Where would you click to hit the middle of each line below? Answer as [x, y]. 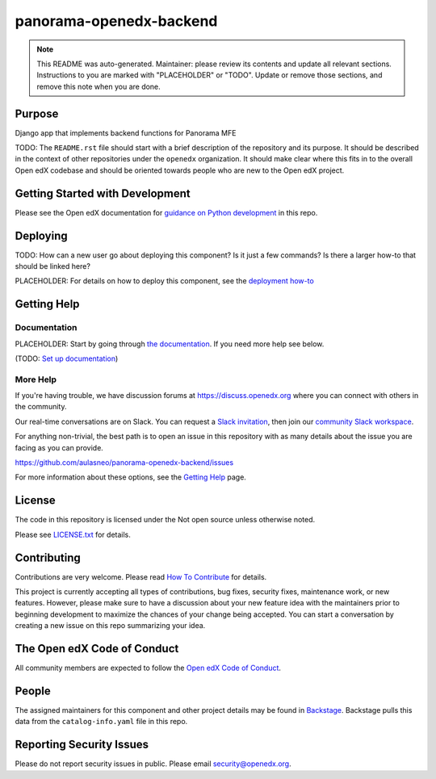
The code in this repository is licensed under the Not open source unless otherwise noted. [165, 520]
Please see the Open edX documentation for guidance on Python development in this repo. [166, 212]
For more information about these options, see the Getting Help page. [130, 477]
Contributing [48, 557]
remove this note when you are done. [99, 86]
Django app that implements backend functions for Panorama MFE [126, 132]
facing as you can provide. [59, 447]
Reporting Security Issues [82, 745]
